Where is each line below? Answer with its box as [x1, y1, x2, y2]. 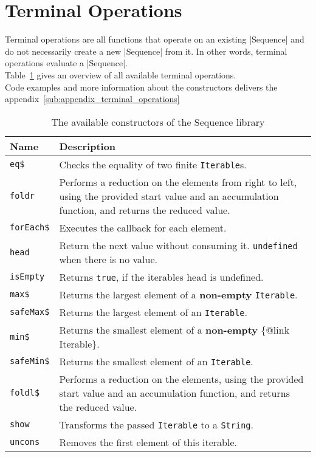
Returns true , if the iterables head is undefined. [59, 269, 264, 284]
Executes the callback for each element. [59, 220, 227, 235]
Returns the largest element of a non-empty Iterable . [59, 287, 298, 301]
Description [59, 139, 116, 153]
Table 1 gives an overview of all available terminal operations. [5, 68, 236, 81]
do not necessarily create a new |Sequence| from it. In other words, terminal [5, 44, 287, 57]
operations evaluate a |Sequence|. [5, 57, 128, 69]
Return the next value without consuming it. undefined [59, 238, 298, 252]
